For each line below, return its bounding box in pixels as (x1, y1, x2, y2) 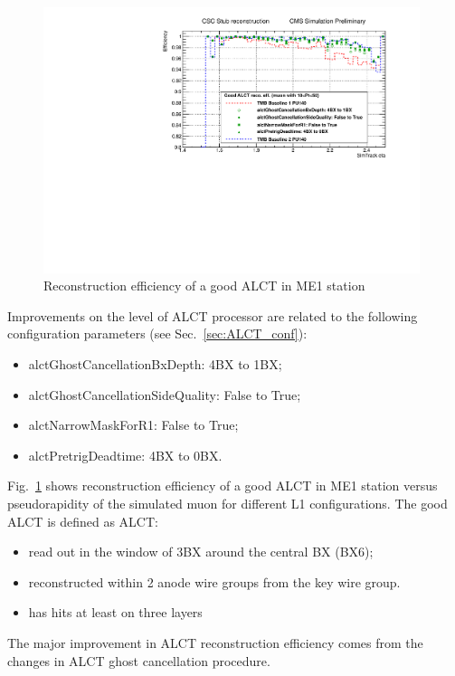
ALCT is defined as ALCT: (7, 511, 158, 530)
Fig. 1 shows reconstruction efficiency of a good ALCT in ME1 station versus (7, 476, 438, 495)
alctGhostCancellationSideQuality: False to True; (28, 385, 301, 404)
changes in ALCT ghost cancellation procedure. (7, 651, 270, 670)
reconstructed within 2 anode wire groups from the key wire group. (28, 572, 401, 591)
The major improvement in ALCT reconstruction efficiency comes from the (7, 633, 423, 652)
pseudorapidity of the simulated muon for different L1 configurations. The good (7, 494, 448, 512)
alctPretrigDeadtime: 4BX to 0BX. (28, 445, 223, 464)
